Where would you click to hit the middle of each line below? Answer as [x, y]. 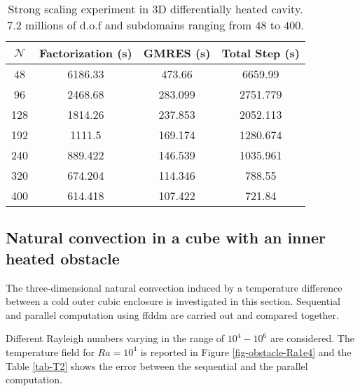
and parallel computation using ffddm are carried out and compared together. [172, 314]
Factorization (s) [86, 53]
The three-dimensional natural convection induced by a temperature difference [174, 287]
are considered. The [312, 338]
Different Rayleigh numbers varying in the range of [115, 338]
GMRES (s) [177, 53]
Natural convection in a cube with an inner [166, 237]
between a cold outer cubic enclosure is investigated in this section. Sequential [173, 301]
